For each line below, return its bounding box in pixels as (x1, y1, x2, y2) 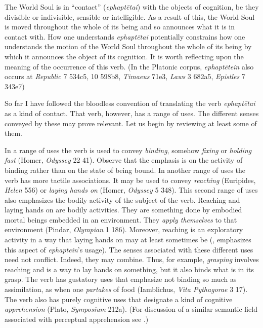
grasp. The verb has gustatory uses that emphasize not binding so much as (5, 274, 237, 284)
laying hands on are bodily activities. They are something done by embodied (5, 204, 242, 215)
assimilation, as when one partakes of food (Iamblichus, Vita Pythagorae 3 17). (5, 284, 248, 295)
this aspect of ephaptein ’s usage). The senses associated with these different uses (5, 244, 253, 254)
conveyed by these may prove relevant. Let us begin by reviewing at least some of (5, 118, 257, 128)
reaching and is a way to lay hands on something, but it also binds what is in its (5, 264, 254, 274)
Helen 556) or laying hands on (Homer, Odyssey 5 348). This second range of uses (5, 185, 258, 195)
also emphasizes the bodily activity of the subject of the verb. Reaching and (5, 194, 240, 205)
